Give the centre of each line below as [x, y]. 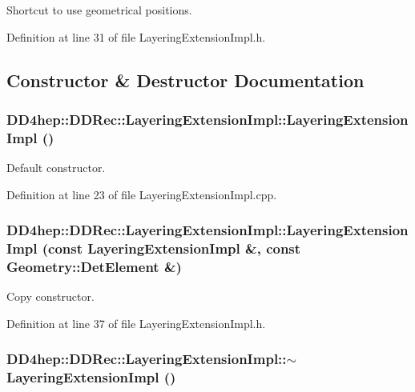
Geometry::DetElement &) [94, 267]
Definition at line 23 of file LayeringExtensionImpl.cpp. [142, 194]
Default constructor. [56, 168]
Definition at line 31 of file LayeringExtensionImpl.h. [136, 36]
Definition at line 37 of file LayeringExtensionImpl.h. [136, 323]
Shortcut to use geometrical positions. [99, 10]
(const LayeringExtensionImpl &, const [171, 248]
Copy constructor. [50, 296]
